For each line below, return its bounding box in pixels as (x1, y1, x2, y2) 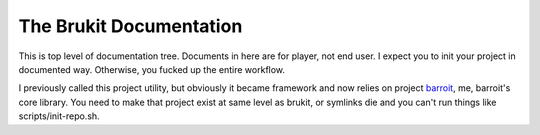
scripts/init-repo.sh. (18, 110, 100, 122)
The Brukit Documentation (18, 15, 243, 37)
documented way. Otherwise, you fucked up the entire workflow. (18, 63, 285, 75)
